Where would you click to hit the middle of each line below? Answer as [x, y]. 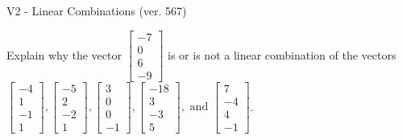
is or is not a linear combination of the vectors [282, 54]
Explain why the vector [64, 54]
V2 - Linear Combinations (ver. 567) [97, 10]
